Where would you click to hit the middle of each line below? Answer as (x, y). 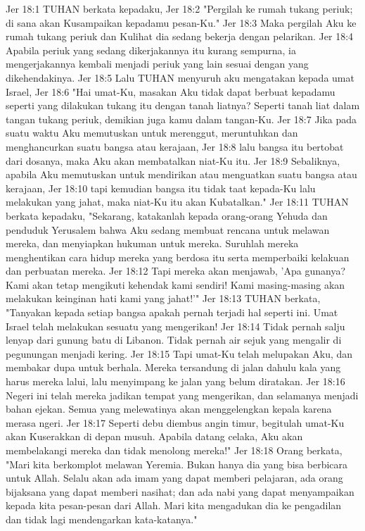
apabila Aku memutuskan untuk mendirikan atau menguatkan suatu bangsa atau (181, 174)
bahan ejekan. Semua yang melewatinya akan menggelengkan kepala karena (169, 409)
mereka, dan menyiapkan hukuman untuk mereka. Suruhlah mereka (152, 243)
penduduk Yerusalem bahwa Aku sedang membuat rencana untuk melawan (168, 229)
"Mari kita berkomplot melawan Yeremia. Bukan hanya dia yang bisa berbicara (177, 464)
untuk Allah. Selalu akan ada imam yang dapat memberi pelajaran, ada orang (174, 478)
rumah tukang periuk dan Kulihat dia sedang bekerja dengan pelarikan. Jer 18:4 (180, 36)
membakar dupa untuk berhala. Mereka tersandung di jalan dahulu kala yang (173, 367)
